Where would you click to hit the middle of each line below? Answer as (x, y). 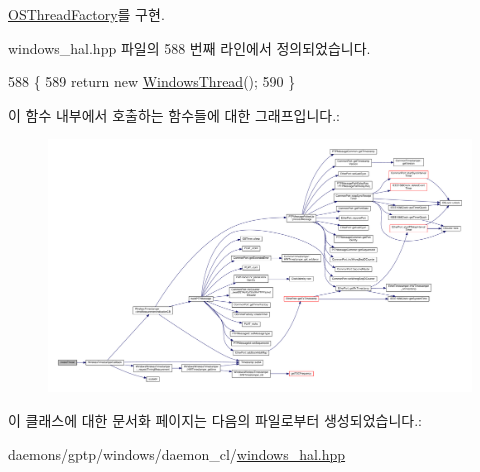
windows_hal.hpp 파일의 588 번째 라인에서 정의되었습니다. (189, 47)
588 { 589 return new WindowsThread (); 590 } (152, 81)
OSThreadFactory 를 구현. (86, 14)
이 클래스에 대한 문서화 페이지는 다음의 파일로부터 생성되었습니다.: (215, 419)
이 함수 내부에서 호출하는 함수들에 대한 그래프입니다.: (174, 114)
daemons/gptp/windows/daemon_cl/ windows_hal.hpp (177, 453)
